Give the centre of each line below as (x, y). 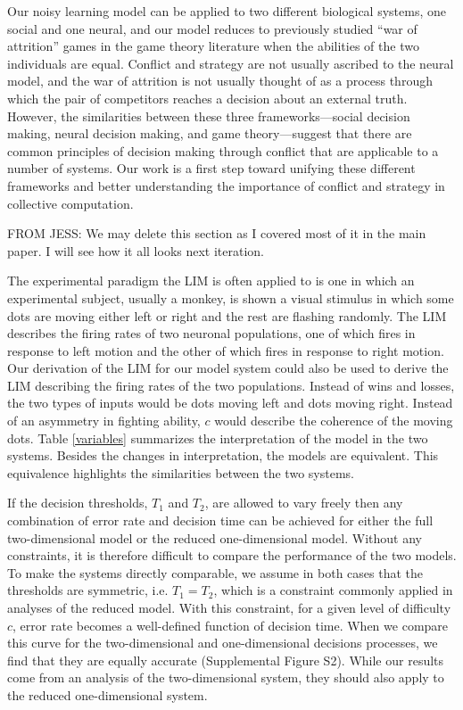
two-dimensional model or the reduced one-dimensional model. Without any (215, 537)
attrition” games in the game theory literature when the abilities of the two (213, 46)
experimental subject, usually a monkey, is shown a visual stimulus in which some (231, 297)
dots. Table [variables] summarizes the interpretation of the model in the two (218, 438)
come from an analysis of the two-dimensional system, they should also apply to (226, 677)
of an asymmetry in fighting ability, (104, 421)
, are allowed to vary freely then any (304, 503)
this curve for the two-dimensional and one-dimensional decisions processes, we (223, 643)
